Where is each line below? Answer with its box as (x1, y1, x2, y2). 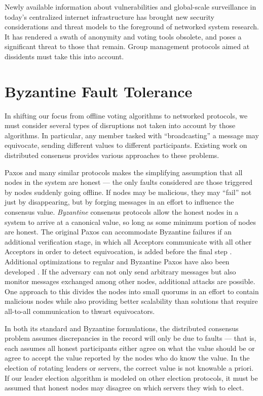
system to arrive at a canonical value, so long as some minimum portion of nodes (5, 216, 256, 227)
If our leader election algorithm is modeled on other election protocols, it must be (5, 372, 258, 383)
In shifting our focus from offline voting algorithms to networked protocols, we (5, 110, 248, 121)
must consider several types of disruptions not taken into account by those (5, 120, 236, 131)
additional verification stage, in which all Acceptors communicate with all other (5, 236, 252, 247)
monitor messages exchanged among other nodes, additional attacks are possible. (5, 276, 255, 287)
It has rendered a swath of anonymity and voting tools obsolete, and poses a (5, 31, 242, 42)
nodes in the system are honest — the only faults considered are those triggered (5, 177, 253, 187)
